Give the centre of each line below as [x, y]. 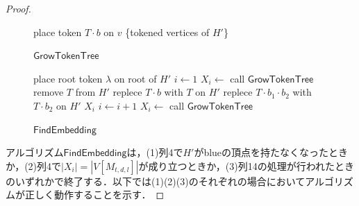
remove [49, 92]
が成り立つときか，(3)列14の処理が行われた [236, 165]
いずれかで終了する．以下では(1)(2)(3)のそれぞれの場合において [160, 181]
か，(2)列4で [34, 165]
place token [58, 32]
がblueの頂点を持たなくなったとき [271, 152]
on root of [135, 78]
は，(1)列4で [155, 152]
